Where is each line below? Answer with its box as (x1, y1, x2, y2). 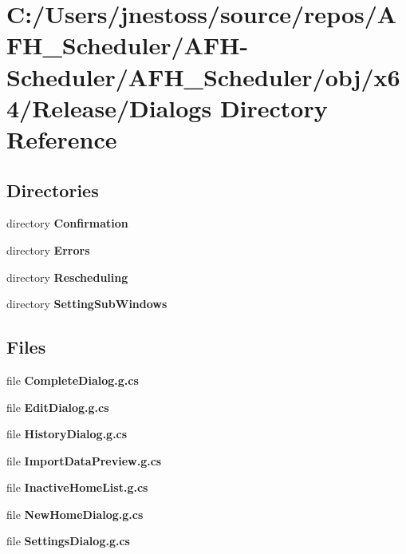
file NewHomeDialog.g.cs (6, 505, 144, 522)
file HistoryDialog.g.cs (6, 425, 128, 442)
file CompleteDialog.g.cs (6, 371, 139, 388)
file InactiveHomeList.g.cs (6, 479, 148, 496)
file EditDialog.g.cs (6, 398, 109, 415)
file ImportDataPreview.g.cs (6, 452, 162, 469)
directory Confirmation (6, 215, 128, 231)
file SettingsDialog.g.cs (6, 532, 130, 549)
